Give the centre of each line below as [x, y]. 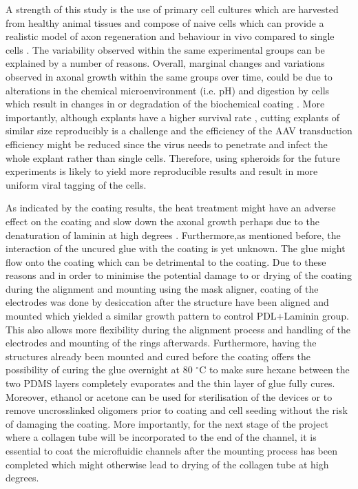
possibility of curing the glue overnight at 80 [99, 370]
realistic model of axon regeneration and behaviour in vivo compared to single [170, 36]
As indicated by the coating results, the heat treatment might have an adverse [171, 208]
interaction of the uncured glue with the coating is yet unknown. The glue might [176, 248]
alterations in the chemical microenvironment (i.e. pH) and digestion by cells [168, 90]
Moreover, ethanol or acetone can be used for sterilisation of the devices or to [169, 396]
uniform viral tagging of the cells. [76, 184]
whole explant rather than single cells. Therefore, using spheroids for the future [173, 157]
